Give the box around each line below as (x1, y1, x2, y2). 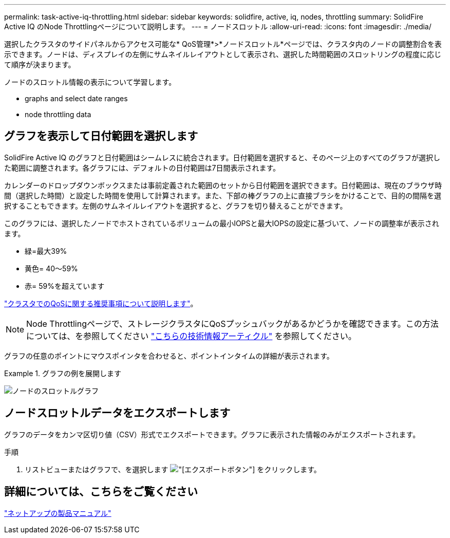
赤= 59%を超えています (25, 281, 105, 290)
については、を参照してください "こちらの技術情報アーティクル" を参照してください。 (26, 330, 357, 341)
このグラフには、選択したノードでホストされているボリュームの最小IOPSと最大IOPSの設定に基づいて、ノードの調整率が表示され (4, 218, 439, 228)
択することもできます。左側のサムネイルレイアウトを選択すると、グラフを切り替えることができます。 (4, 201, 347, 210)
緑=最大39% (25, 246, 67, 255)
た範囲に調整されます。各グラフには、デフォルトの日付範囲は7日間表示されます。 (4, 163, 280, 172)
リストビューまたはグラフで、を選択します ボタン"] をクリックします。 (25, 465, 321, 474)
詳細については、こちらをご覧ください (4, 485, 198, 498)
